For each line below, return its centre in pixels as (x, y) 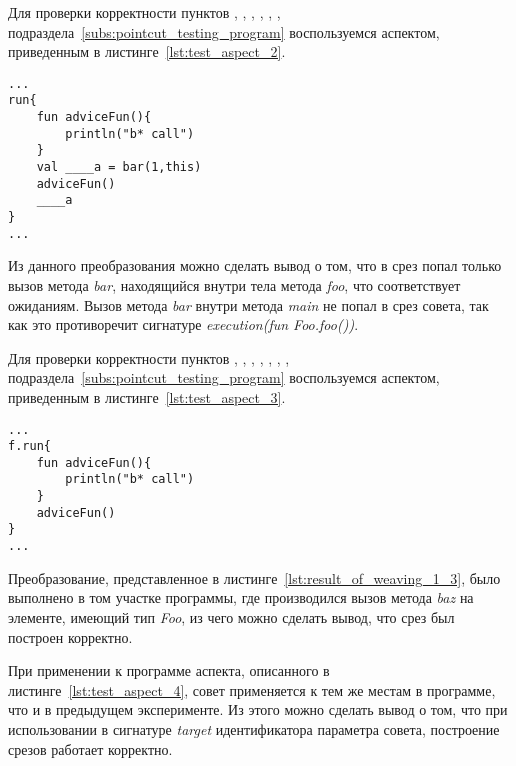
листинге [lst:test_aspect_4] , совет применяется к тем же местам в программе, (252, 689)
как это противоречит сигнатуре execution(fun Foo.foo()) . (183, 324)
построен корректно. (70, 636)
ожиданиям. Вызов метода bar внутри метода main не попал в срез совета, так (248, 304)
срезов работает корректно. (90, 748)
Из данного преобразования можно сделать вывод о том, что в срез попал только (255, 265)
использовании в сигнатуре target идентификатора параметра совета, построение (254, 728)
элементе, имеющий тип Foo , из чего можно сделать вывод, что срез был (231, 616)
